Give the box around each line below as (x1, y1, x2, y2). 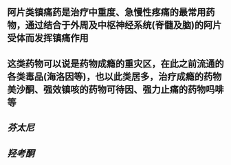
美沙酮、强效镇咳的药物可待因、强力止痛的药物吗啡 (7, 83, 224, 95)
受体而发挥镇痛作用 (7, 32, 89, 44)
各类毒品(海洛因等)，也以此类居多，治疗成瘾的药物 (7, 71, 222, 82)
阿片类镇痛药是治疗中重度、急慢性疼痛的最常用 (7, 6, 206, 19)
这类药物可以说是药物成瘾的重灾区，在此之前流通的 (7, 58, 224, 69)
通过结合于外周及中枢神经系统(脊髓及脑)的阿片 (25, 19, 222, 31)
